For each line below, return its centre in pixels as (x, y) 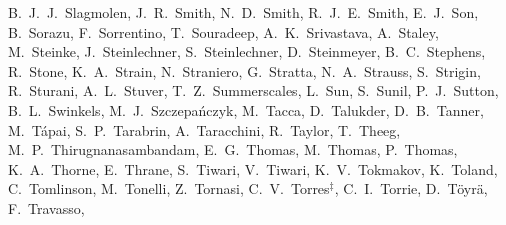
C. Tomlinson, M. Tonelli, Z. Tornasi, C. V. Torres (169, 188)
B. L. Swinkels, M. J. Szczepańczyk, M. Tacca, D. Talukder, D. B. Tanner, (246, 109)
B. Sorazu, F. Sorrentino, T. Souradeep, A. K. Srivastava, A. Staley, (223, 31)
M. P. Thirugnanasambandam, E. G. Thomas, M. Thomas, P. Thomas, (233, 149)
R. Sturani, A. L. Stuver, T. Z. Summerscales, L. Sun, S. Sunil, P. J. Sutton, (253, 90)
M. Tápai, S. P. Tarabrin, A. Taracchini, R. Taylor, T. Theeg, (204, 129)
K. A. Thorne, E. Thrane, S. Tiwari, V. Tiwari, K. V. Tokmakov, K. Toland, (253, 168)
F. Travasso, (46, 207)
